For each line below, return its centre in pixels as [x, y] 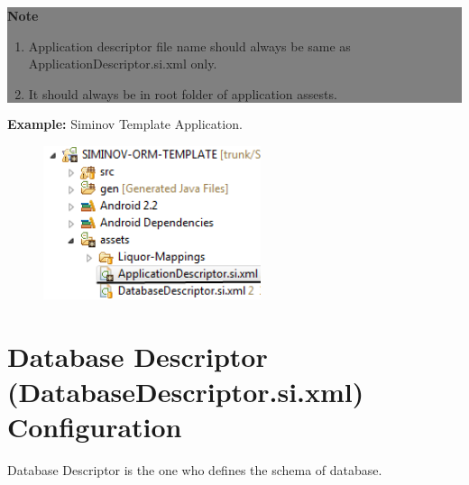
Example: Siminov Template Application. [125, 124]
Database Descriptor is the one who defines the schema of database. [195, 470]
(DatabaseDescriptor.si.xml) [186, 392]
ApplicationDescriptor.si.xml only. [123, 64]
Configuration [95, 427]
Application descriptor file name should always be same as [189, 46]
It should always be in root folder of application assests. [183, 93]
